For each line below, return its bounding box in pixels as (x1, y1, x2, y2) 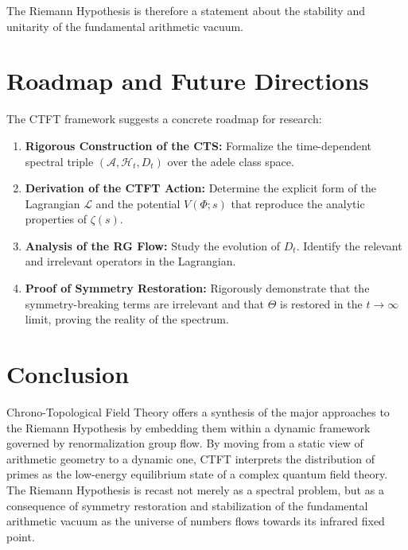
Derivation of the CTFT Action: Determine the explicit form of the (25, 180, 376, 196)
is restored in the (280, 295, 363, 312)
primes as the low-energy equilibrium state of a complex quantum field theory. (6, 466, 388, 482)
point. (6, 528, 35, 544)
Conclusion (6, 358, 130, 390)
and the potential (95, 195, 181, 211)
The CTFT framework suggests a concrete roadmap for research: (6, 110, 322, 127)
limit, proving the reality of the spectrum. (25, 311, 229, 327)
